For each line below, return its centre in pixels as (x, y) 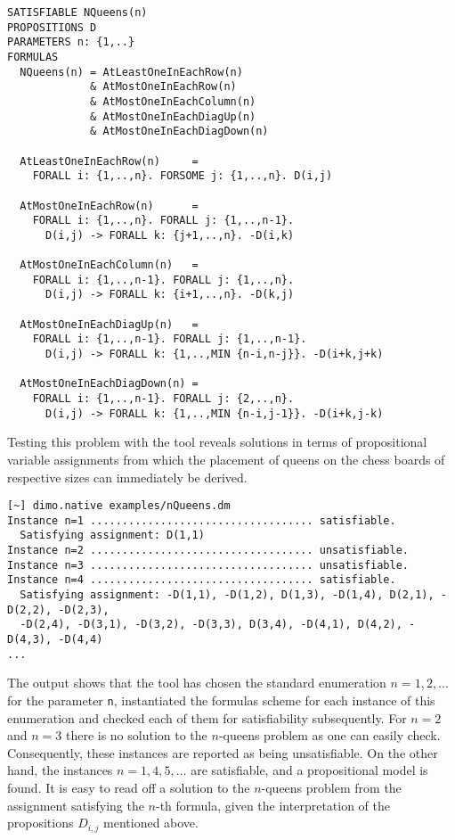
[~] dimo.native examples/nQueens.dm (119, 506)
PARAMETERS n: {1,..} (71, 42)
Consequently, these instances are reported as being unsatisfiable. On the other (223, 752)
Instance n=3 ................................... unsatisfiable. (208, 565)
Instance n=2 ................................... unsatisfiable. (208, 551)
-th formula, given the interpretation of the (273, 805)
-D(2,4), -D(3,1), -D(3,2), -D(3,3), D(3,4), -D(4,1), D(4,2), (211, 625)
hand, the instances (60, 770)
